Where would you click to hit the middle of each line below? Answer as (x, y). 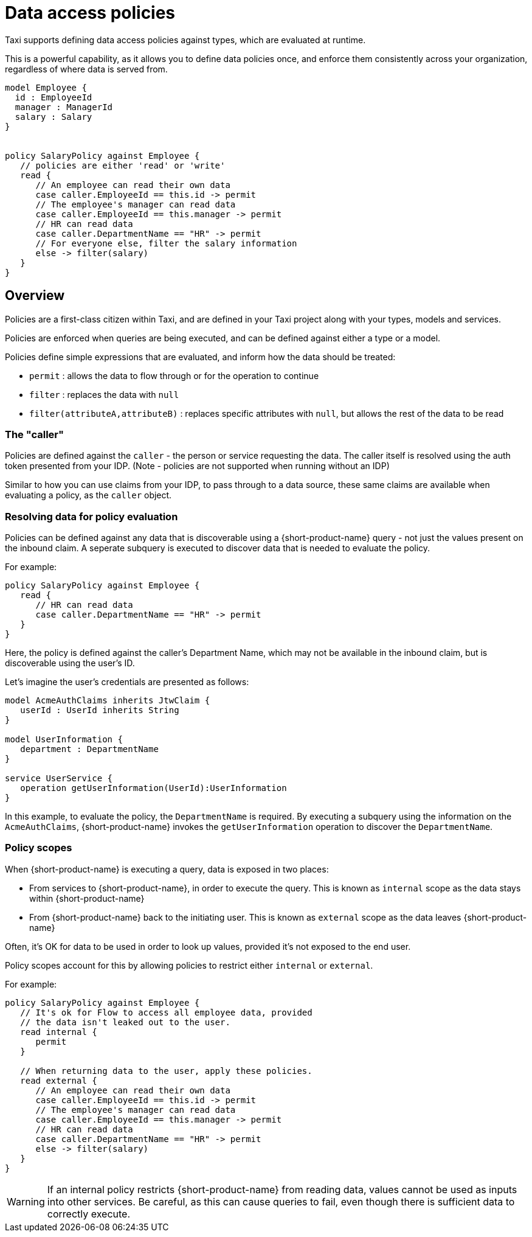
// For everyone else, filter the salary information (166, 243)
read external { (59, 1080)
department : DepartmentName (89, 749)
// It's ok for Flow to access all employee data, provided (166, 1012)
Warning (26, 1201)
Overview (35, 296)
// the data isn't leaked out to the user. (125, 1022)
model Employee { (46, 87)
